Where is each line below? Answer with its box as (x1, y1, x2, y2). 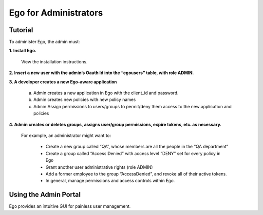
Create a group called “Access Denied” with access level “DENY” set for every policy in (45, 150, 221, 156)
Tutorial (9, 26, 34, 34)
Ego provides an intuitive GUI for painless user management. (9, 203, 131, 209)
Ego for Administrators (9, 7, 103, 18)
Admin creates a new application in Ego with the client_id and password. (33, 90, 179, 96)
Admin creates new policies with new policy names (33, 97, 136, 102)
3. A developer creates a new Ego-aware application (9, 78, 117, 85)
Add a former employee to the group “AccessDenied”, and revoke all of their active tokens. (45, 171, 227, 176)
